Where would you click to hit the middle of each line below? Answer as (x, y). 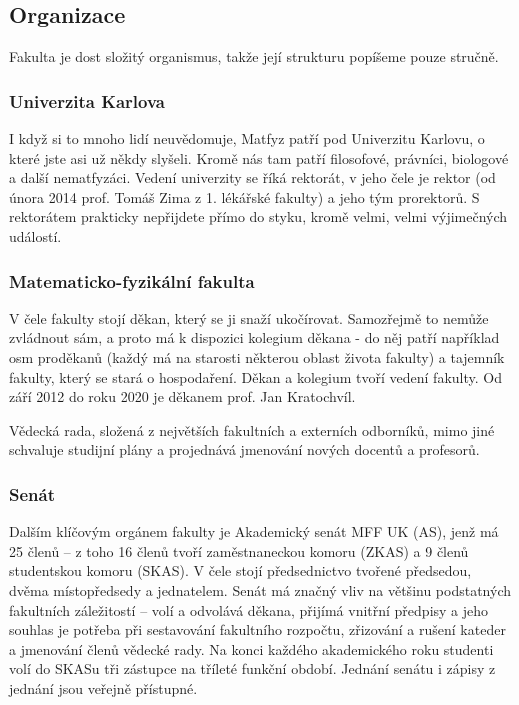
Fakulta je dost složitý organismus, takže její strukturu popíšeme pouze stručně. (254, 56)
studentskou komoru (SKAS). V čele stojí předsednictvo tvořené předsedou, (240, 570)
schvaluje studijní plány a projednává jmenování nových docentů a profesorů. (244, 449)
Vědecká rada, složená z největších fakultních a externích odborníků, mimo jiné (252, 429)
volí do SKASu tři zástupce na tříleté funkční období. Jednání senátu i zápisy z (252, 668)
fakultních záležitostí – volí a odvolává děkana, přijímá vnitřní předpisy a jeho (249, 609)
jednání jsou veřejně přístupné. (103, 687)
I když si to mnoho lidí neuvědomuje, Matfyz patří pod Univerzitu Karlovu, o (247, 138)
